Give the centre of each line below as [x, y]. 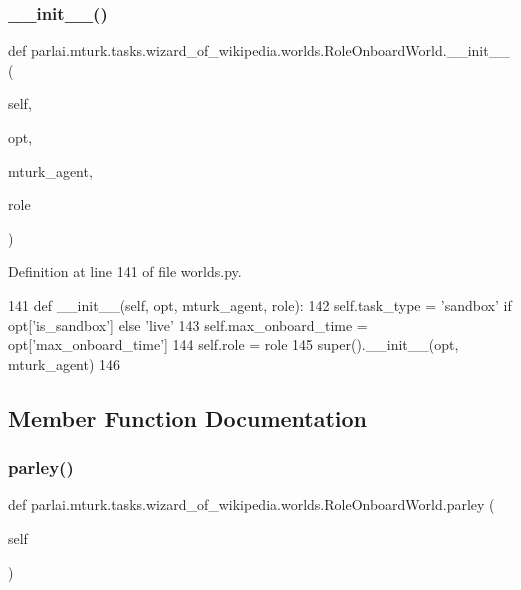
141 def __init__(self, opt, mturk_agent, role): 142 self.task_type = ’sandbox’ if [260, 304]
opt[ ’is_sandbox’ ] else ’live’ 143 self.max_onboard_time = [188, 324]
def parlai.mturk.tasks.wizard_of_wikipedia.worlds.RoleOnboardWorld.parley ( [251, 504]
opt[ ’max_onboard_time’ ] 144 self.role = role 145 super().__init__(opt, [233, 344]
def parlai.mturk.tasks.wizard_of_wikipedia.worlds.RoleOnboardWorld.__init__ [259, 50]
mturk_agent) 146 [64, 363]
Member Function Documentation [188, 417]
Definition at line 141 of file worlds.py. [125, 271]
